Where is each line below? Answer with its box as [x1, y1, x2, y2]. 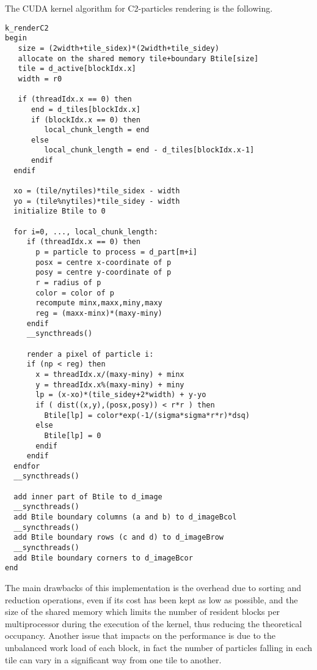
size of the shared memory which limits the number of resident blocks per [5, 605, 280, 618]
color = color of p [35, 288, 114, 297]
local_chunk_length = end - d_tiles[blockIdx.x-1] [44, 146, 255, 155]
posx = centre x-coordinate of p [35, 258, 172, 267]
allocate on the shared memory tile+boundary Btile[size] [18, 54, 259, 63]
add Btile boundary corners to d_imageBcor [13, 553, 193, 562]
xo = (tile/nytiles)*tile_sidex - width [13, 187, 180, 196]
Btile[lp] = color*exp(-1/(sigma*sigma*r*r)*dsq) [44, 411, 250, 420]
